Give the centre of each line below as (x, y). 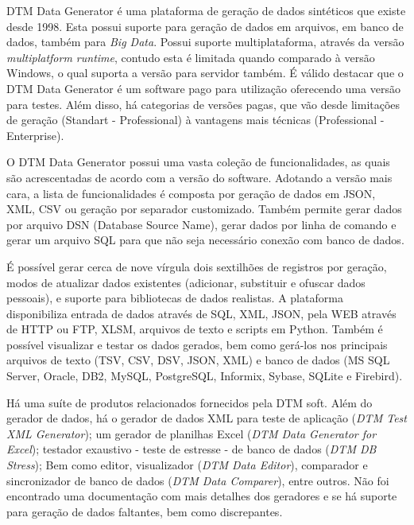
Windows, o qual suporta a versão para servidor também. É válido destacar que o (205, 73)
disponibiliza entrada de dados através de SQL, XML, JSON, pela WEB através (201, 313)
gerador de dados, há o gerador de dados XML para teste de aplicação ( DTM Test (207, 418)
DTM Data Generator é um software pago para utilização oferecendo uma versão (203, 88)
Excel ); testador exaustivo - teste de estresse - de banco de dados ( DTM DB (192, 449)
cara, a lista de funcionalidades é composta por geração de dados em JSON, (191, 193)
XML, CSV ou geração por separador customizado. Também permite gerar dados (204, 209)
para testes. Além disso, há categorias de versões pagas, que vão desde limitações (203, 104)
